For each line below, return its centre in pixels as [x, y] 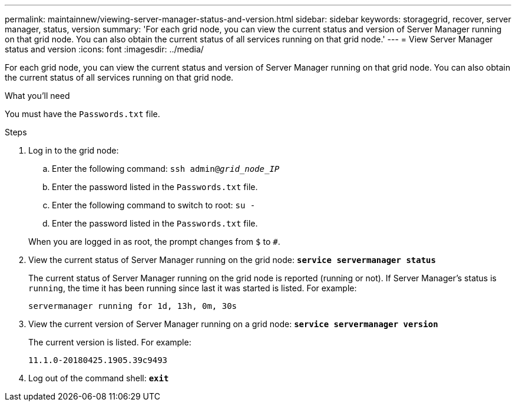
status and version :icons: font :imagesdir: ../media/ [104, 49]
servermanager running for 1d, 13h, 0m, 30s [133, 306]
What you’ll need [37, 96]
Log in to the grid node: [74, 150]
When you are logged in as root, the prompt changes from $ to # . [154, 242]
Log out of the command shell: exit [99, 378]
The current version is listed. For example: [110, 342]
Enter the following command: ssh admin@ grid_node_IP [166, 169]
